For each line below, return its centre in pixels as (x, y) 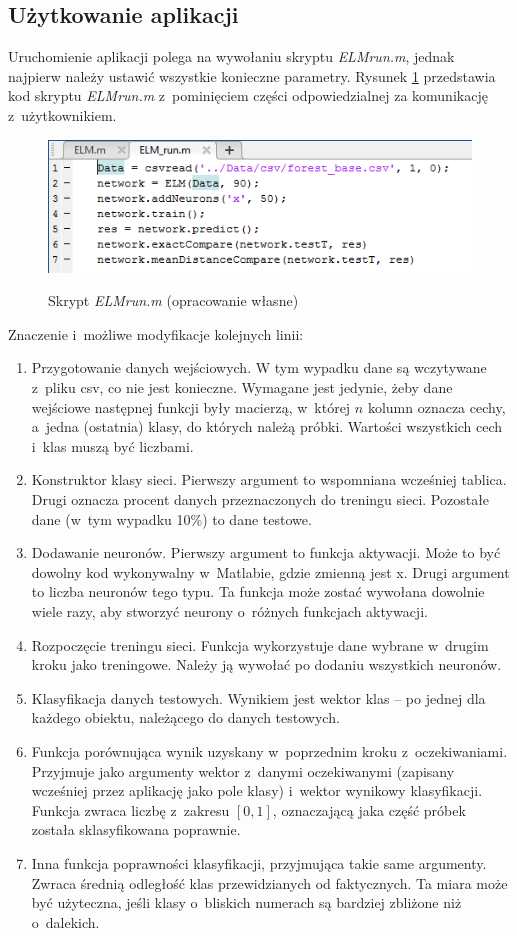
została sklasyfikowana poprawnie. (136, 829)
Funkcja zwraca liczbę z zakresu (130, 809)
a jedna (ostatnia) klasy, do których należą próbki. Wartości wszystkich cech (267, 426)
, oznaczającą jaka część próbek (369, 809)
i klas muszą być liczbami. (112, 445)
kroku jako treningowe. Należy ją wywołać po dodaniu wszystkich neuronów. (266, 664)
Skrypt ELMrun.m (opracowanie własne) (173, 300)
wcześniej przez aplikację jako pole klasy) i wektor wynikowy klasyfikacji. (257, 790)
